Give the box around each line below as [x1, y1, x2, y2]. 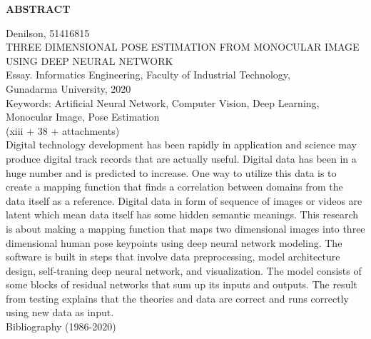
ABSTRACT [6, 1, 71, 16]
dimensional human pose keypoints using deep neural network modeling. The [6, 235, 342, 250]
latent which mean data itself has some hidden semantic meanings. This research [6, 207, 359, 222]
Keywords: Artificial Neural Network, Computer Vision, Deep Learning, [6, 95, 320, 110]
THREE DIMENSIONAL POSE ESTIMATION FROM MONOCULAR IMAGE [6, 39, 360, 54]
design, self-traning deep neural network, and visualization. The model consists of [6, 263, 362, 278]
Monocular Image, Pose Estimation [6, 109, 160, 124]
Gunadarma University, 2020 [6, 81, 131, 96]
